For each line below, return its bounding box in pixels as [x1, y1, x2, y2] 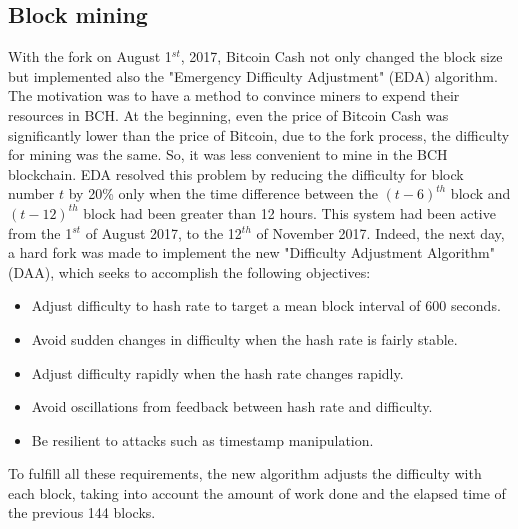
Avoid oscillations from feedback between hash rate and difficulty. [31, 396, 433, 417]
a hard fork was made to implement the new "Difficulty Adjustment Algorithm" [8, 242, 495, 263]
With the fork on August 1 [8, 46, 172, 67]
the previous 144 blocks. [8, 502, 156, 523]
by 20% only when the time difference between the [68, 183, 378, 204]
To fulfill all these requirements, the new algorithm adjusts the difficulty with [8, 463, 482, 484]
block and [450, 183, 511, 204]
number [8, 183, 55, 204]
